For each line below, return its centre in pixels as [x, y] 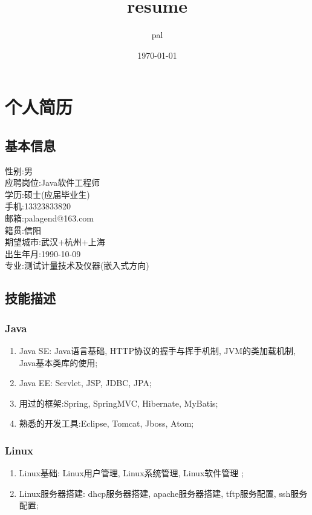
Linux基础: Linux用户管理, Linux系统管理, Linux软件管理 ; [131, 473]
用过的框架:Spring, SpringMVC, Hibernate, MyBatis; [119, 403]
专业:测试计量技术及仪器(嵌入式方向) [77, 265]
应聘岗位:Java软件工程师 [53, 182]
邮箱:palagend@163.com [50, 218]
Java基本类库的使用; [58, 362]
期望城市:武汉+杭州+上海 [55, 242]
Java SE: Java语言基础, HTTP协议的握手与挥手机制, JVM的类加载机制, [157, 351]
